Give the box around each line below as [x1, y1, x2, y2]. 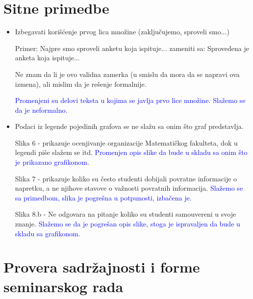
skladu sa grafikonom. [15, 228, 80, 238]
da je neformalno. [15, 104, 68, 115]
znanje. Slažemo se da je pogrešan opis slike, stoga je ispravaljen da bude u [15, 219, 240, 229]
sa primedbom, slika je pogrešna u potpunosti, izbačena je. [15, 192, 192, 202]
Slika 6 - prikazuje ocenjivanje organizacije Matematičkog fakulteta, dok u [15, 137, 238, 148]
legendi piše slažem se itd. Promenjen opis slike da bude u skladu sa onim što [15, 147, 248, 157]
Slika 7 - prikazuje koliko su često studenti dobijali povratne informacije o [15, 173, 237, 183]
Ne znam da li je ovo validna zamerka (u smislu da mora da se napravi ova [15, 69, 240, 79]
